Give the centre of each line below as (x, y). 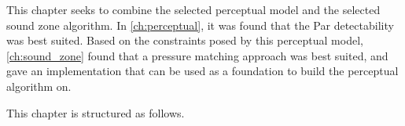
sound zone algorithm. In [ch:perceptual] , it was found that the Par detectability (200, 25)
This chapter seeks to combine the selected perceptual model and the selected (193, 9)
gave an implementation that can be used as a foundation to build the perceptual (202, 71)
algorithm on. (39, 86)
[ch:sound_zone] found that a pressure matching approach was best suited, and (197, 55)
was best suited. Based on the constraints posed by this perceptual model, (185, 40)
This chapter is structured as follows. (96, 112)
